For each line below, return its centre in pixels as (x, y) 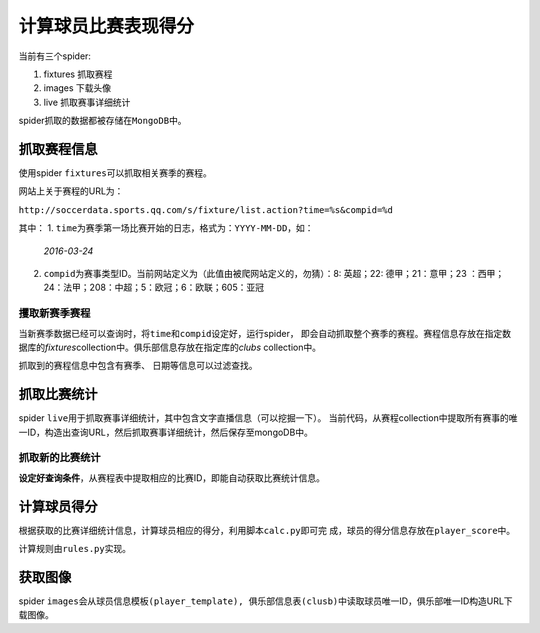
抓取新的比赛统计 (59, 458)
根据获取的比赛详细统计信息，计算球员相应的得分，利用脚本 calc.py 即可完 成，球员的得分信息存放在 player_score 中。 (267, 530)
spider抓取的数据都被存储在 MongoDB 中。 (102, 121)
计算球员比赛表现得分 (106, 26)
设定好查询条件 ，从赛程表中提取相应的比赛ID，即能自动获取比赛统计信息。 (171, 477)
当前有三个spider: (55, 56)
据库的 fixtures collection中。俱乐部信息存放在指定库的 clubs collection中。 (170, 347)
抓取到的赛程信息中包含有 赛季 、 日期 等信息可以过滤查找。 (138, 366)
